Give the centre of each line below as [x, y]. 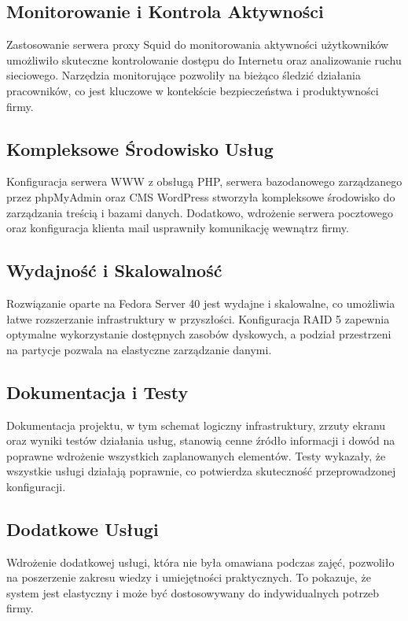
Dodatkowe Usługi [83, 529]
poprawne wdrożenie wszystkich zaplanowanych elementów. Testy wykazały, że [196, 455]
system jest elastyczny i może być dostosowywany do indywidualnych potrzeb [193, 592]
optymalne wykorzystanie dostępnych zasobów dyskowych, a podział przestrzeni [199, 334]
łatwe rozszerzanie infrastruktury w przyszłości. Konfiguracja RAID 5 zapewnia [198, 318]
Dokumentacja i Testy [97, 392]
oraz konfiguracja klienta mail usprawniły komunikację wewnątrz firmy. [178, 228]
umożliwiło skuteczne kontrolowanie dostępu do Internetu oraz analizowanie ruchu [204, 59]
